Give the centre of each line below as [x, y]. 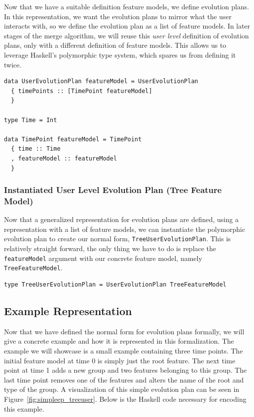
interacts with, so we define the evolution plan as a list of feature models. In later [127, 26]
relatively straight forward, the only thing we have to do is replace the [110, 248]
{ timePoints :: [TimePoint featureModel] [82, 91]
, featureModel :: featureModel [64, 158]
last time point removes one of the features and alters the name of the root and [124, 379]
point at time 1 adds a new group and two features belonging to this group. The [125, 370]
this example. [24, 408]
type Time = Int [31, 120]
